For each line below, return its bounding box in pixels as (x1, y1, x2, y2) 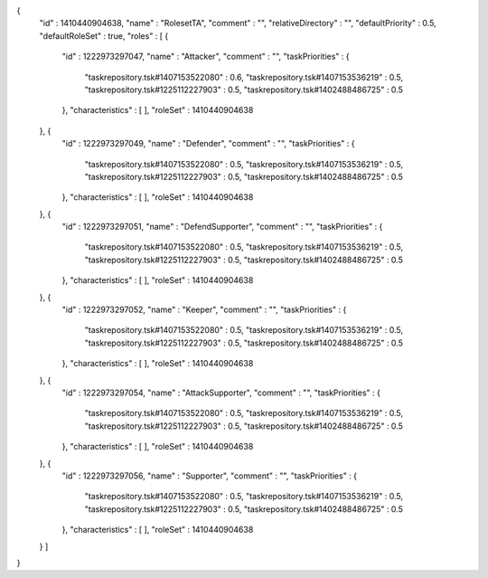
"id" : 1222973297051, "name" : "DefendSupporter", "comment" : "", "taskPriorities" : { (61, 222, 383, 232)
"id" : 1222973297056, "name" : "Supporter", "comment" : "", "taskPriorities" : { (61, 470, 357, 481)
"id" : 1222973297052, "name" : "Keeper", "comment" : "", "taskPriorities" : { (61, 304, 347, 316)
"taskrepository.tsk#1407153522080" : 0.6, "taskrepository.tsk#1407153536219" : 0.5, (84, 71, 404, 82)
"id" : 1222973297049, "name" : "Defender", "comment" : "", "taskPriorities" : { (61, 138, 355, 149)
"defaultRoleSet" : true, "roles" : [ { (39, 30, 169, 41)
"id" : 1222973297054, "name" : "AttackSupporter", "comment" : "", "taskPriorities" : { (61, 387, 381, 398)
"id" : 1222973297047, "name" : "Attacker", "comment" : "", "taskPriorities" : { (61, 51, 350, 62)
